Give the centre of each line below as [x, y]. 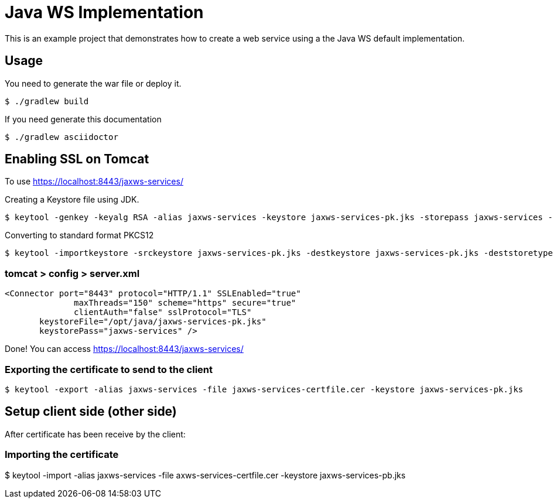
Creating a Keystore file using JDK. [72, 200]
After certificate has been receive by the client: [95, 434]
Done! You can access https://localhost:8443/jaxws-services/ [124, 349]
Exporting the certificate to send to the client [109, 369]
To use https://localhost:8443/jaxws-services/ [94, 182]
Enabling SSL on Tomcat [77, 159]
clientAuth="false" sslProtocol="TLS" [163, 312]
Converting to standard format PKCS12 [79, 235]
